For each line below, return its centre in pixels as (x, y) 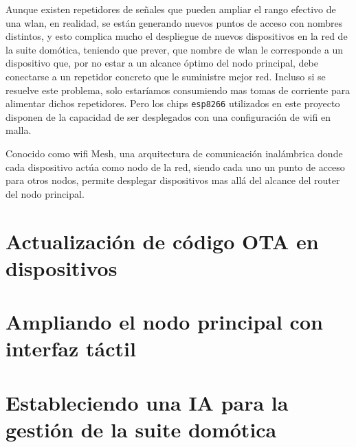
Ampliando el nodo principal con (164, 322)
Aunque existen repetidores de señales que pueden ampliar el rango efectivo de (171, 9)
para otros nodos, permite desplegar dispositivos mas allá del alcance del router (173, 180)
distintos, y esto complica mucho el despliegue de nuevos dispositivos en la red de (177, 36)
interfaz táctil (71, 348)
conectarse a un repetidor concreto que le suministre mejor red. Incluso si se (166, 76)
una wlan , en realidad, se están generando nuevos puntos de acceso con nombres (174, 22)
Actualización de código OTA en (162, 241)
